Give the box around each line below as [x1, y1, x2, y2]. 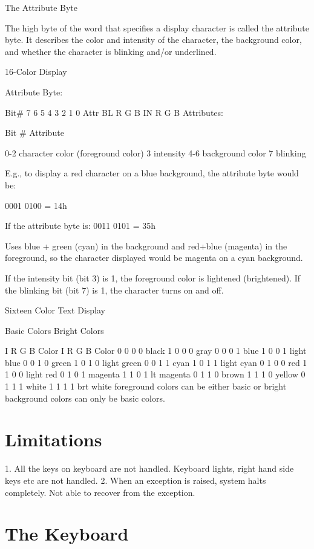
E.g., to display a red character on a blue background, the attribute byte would [5, 167, 299, 179]
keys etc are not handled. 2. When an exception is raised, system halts [5, 474, 266, 486]
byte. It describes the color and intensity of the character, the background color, [5, 33, 302, 46]
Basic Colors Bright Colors [5, 324, 104, 336]
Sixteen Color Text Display [5, 304, 105, 316]
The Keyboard [5, 521, 129, 546]
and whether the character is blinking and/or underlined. [5, 45, 217, 57]
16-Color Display [5, 65, 67, 78]
